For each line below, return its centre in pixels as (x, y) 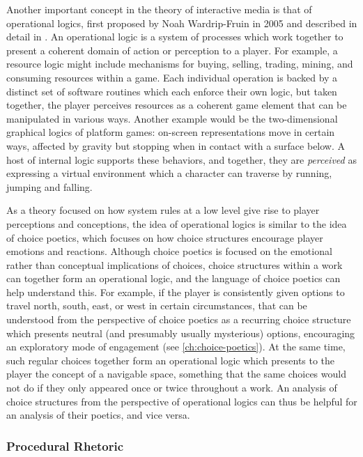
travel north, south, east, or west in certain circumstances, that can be (157, 305)
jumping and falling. (49, 186)
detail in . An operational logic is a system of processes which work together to (175, 37)
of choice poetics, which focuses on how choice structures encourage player (165, 237)
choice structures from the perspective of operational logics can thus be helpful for (182, 401)
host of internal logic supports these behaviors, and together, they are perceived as (181, 159)
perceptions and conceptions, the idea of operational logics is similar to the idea (177, 223)
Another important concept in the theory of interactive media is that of (159, 9)
